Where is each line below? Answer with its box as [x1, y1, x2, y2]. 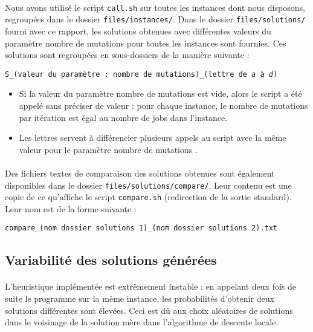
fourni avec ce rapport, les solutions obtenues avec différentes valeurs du [5, 24, 271, 37]
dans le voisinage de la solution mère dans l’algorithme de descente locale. [5, 316, 279, 328]
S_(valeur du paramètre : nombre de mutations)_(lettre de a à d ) [5, 70, 278, 79]
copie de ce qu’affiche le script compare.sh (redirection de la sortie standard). [5, 190, 292, 203]
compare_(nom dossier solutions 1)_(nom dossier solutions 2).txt [5, 224, 278, 233]
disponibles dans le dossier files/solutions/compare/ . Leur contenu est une [5, 178, 292, 191]
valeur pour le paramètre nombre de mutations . [19, 143, 198, 155]
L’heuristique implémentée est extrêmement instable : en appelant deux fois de [5, 280, 296, 293]
